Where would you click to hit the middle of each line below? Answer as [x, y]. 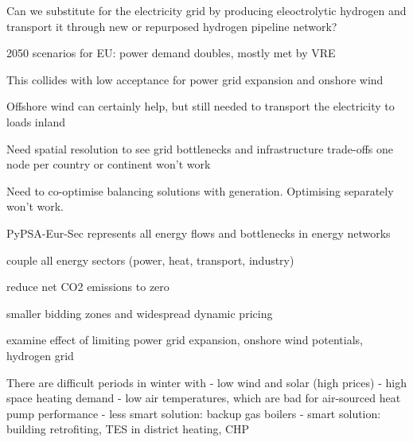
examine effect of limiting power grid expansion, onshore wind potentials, [185, 340]
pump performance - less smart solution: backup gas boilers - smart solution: [194, 413]
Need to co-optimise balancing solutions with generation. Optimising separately [200, 190]
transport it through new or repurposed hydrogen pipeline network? [172, 26]
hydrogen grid [40, 355]
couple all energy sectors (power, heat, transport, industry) [150, 260]
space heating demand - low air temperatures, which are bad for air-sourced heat [204, 398]
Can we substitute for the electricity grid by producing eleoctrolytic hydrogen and [206, 10]
